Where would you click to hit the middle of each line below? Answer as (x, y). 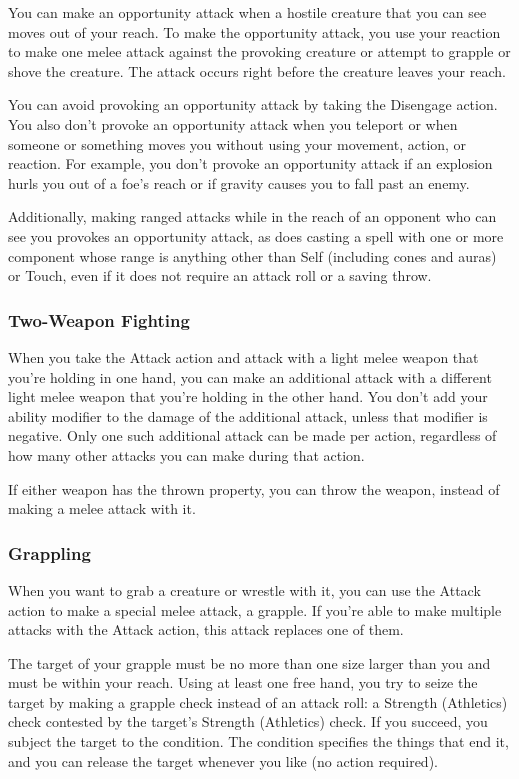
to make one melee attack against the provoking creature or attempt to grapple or (259, 51)
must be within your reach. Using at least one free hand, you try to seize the (243, 682)
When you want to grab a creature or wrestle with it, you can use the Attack (244, 589)
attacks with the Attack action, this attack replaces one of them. (206, 629)
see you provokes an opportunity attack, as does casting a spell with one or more (256, 235)
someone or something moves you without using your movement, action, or (237, 143)
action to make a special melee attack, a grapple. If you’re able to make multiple (255, 609)
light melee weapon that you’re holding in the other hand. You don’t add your (248, 396)
